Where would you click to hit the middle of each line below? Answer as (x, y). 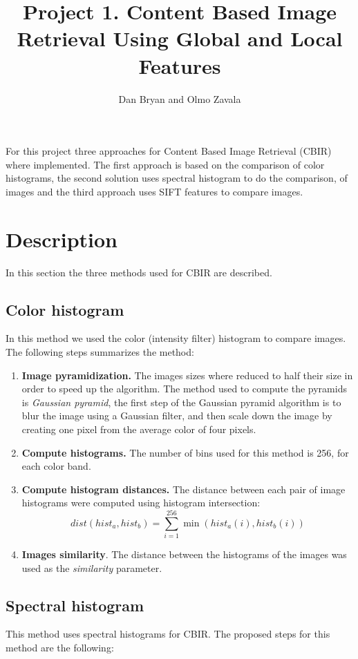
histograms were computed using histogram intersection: (141, 503)
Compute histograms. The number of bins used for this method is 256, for (185, 452)
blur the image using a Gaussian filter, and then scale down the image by (177, 416)
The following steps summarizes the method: (100, 351)
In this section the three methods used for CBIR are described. (139, 272)
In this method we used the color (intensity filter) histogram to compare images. (176, 338)
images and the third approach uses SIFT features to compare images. (154, 191)
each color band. (56, 466)
